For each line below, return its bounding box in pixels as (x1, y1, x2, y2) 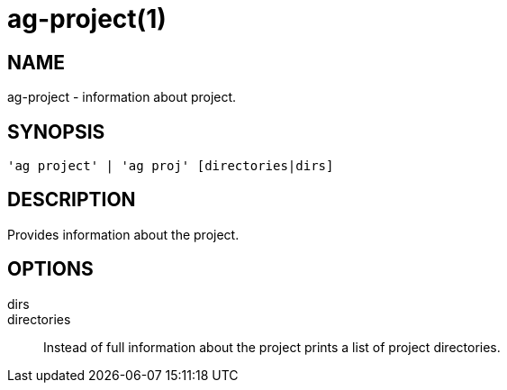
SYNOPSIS (7, 120, 105, 143)
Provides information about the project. (7, 226, 240, 242)
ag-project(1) (7, 4, 167, 34)
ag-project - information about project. (7, 89, 237, 105)
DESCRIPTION (7, 188, 136, 212)
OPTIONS (7, 258, 94, 281)
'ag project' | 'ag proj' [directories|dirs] (7, 159, 334, 174)
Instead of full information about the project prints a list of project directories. (43, 339, 501, 355)
